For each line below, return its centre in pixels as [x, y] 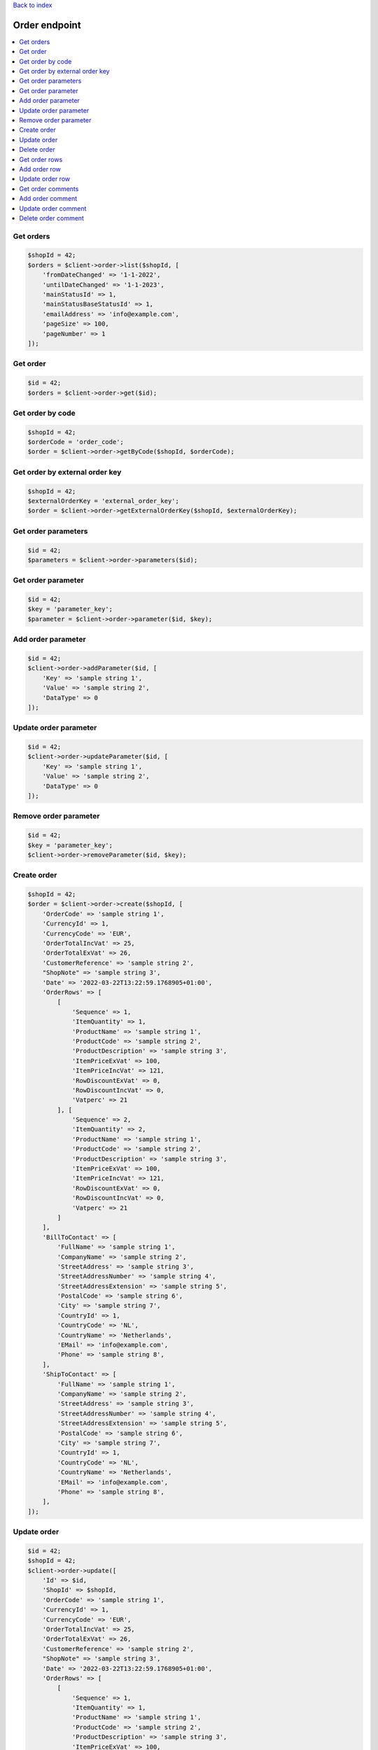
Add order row [40, 169]
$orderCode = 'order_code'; [76, 442]
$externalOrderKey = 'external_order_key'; [104, 501]
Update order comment [53, 208]
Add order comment [48, 199]
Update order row [44, 179]
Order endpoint [47, 25]
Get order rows [41, 159]
